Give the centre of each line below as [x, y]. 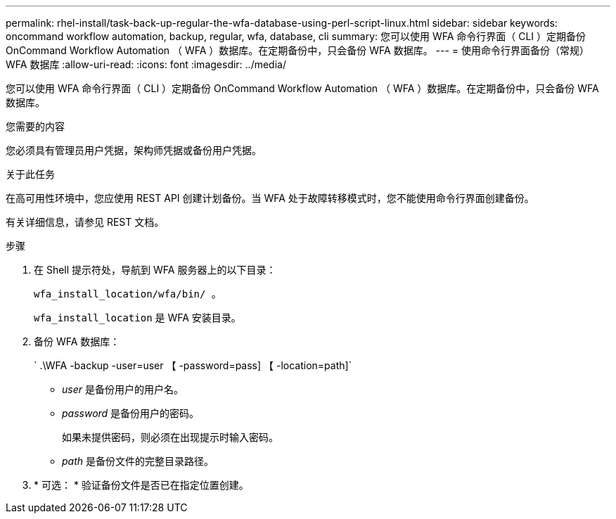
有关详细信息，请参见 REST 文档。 [85, 222]
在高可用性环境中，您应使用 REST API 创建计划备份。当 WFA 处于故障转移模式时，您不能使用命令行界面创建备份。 [270, 198]
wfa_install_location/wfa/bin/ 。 [128, 294]
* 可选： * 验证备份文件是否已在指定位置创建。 [141, 485]
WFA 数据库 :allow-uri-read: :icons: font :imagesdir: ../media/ [146, 64]
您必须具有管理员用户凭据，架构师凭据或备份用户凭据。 [134, 150]
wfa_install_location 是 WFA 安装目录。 [137, 318]
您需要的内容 [35, 126]
